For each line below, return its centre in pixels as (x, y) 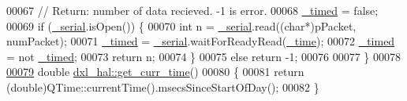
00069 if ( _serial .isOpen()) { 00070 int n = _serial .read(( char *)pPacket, (181, 25)
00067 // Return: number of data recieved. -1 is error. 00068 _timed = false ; (192, 10)
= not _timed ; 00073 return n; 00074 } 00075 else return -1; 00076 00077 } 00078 (203, 56)
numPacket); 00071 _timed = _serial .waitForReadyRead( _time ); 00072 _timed (201, 41)
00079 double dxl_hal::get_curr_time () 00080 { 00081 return (155, 72)
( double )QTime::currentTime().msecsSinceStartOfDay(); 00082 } (163, 87)
